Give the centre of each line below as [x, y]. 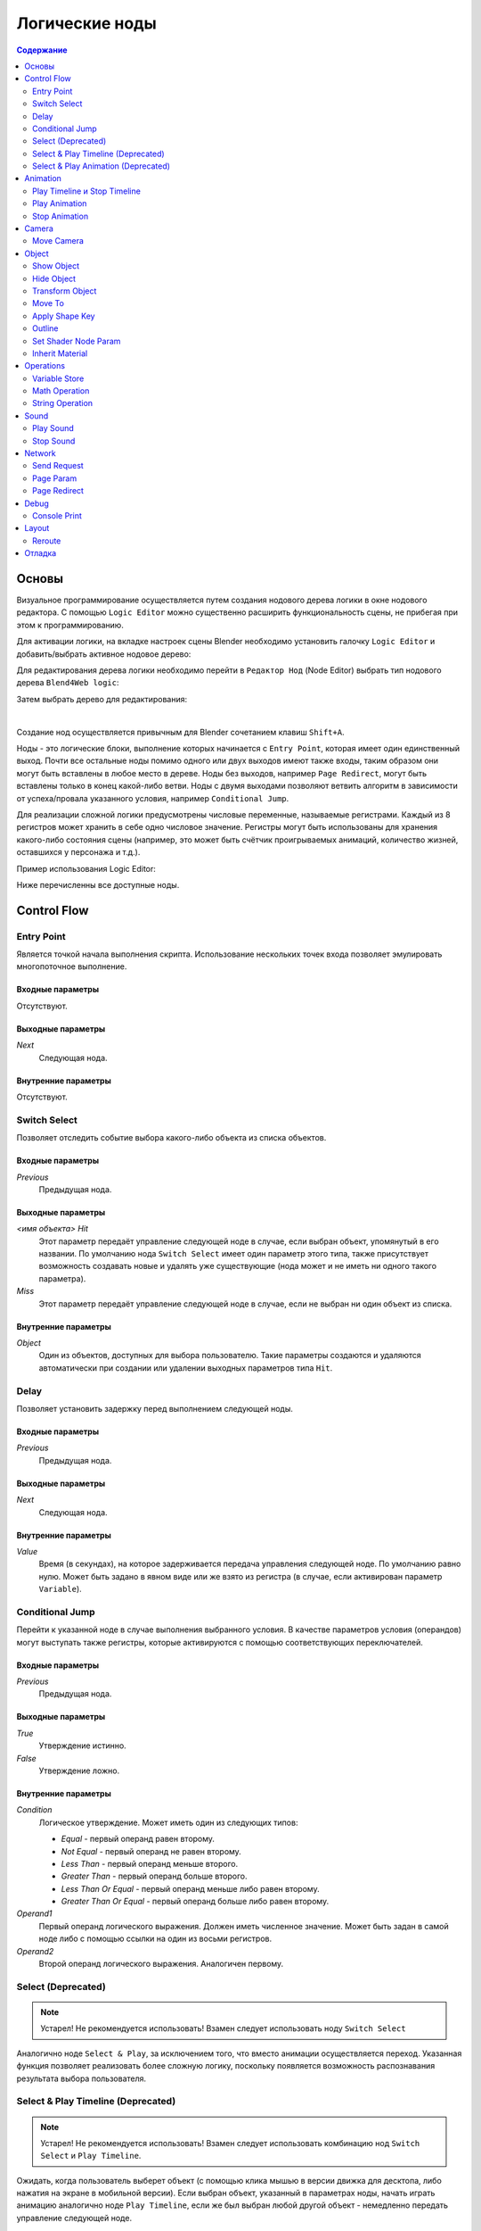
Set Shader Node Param [77, 341]
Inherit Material [60, 353]
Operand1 [34, 1913]
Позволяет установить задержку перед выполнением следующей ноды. [155, 1408]
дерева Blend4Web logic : [68, 683]
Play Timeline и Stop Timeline [87, 191]
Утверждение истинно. [82, 1746]
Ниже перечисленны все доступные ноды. [98, 884]
